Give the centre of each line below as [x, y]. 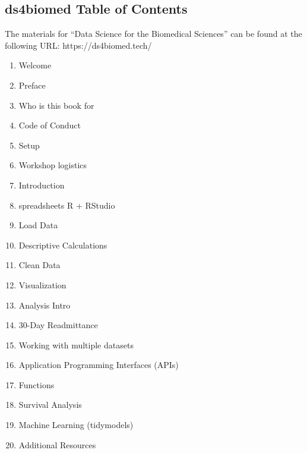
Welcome [35, 65]
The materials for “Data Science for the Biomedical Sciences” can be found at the [153, 34]
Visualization [42, 284]
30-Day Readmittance [58, 325]
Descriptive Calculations [63, 245]
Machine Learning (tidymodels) [76, 425]
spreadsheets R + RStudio [67, 205]
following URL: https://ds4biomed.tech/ [78, 45]
